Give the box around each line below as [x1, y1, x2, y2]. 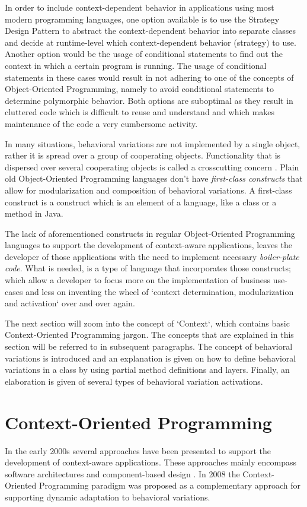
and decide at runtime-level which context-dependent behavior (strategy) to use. [5, 36, 296, 48]
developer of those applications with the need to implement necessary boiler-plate [5, 250, 299, 262]
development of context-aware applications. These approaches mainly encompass [5, 456, 296, 468]
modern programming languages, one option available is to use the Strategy [5, 12, 280, 25]
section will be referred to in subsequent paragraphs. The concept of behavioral [5, 340, 293, 353]
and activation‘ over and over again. [5, 297, 135, 309]
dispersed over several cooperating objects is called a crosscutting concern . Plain [5, 160, 299, 173]
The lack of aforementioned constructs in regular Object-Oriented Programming [5, 227, 295, 239]
